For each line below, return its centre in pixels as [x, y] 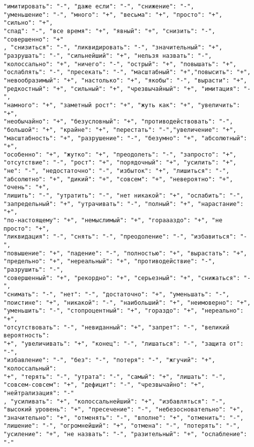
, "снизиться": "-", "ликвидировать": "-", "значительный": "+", [113, 48]
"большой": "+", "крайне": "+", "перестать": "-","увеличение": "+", [120, 130]
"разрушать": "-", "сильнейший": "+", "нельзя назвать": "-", [108, 56]
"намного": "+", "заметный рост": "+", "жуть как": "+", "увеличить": [122, 105]
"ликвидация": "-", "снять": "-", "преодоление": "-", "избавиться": [120, 237]
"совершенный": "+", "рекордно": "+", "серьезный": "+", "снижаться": [122, 278]
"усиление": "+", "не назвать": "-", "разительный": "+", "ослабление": [125, 434]
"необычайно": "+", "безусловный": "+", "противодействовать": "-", [118, 122]
